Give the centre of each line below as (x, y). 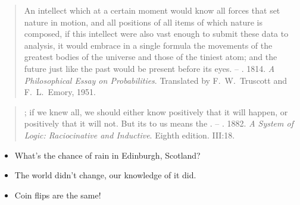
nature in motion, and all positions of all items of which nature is (143, 22)
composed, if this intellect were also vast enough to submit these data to (156, 34)
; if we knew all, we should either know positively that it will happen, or (156, 111)
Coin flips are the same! (58, 195)
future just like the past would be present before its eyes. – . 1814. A (149, 68)
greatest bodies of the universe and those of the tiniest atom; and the (151, 57)
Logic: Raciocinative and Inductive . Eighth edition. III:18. (129, 135)
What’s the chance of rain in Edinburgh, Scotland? (107, 155)
